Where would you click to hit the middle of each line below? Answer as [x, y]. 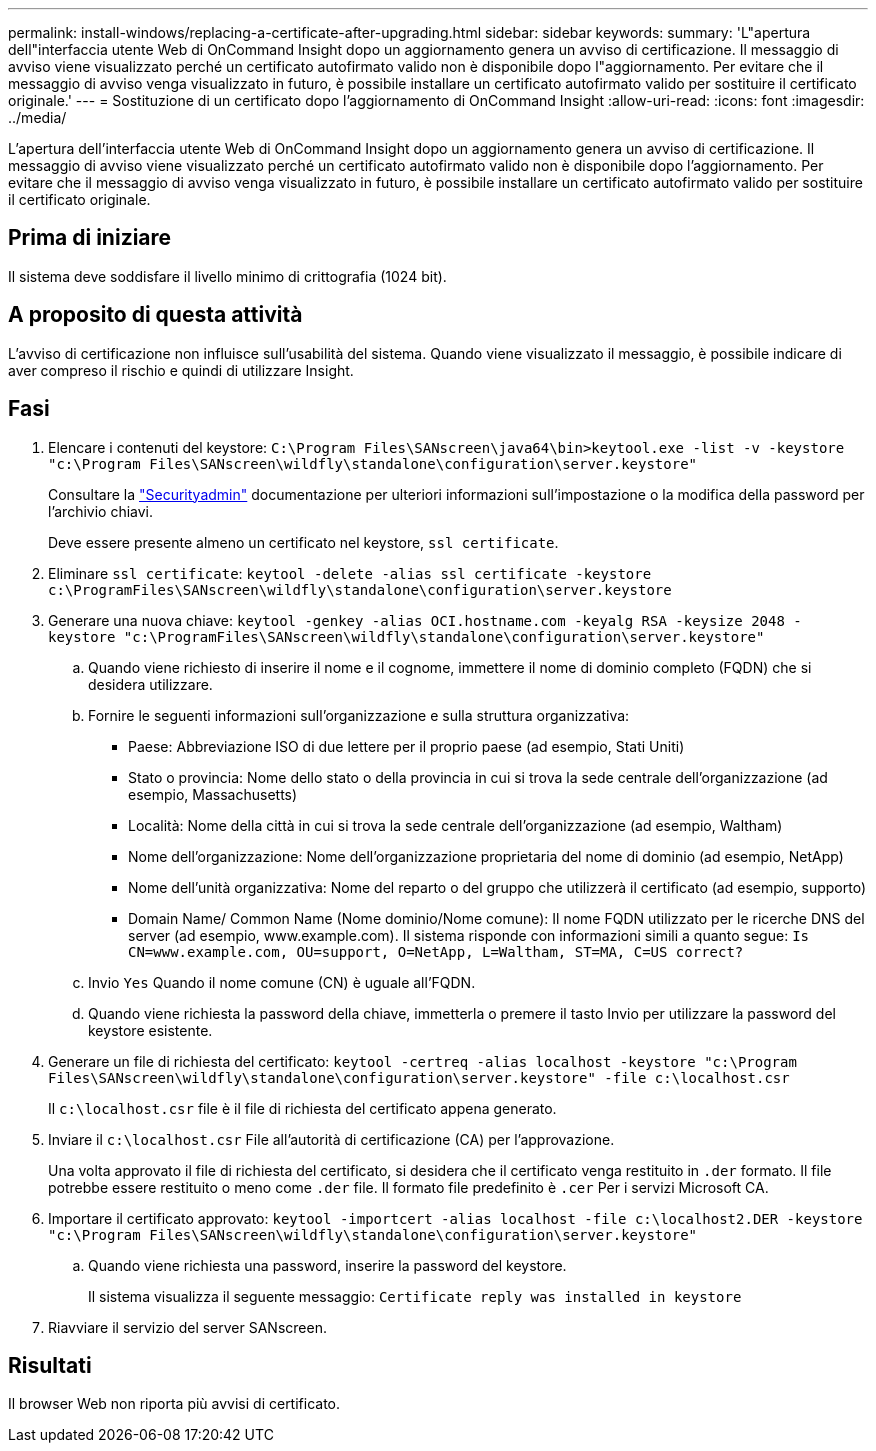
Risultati [50, 1365]
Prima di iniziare [90, 238]
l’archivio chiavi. [101, 511]
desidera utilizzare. [150, 684]
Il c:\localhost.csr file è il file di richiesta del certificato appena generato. [302, 1108]
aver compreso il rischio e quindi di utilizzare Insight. [181, 370]
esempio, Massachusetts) [213, 794]
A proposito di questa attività [155, 315]
